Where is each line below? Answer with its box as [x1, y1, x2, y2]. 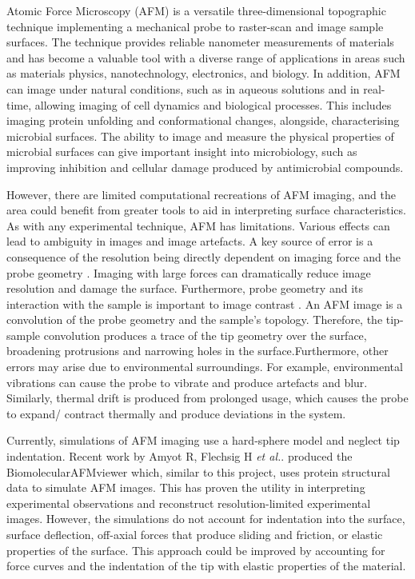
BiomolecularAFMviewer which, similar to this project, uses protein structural [6, 463, 390, 480]
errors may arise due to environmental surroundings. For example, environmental [6, 358, 403, 375]
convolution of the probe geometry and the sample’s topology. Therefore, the [6, 311, 383, 328]
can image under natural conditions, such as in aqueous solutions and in [6, 80, 360, 97]
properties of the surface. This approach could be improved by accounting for [6, 541, 385, 558]
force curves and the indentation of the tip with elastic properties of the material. [6, 557, 406, 574]
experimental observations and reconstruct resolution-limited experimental [6, 494, 371, 511]
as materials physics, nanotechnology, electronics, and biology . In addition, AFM [6, 65, 401, 82]
